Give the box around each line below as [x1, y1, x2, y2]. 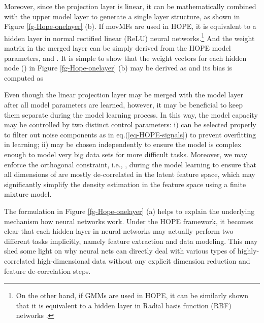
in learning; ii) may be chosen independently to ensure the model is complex [4, 139, 242, 150]
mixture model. [4, 189, 52, 199]
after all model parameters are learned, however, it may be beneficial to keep [4, 99, 243, 110]
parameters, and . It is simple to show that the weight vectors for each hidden [4, 52, 247, 63]
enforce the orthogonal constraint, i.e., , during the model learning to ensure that [4, 159, 257, 169]
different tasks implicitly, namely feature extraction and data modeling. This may [4, 235, 258, 246]
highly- [237, 245, 259, 256]
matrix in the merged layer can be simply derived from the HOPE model [4, 43, 231, 53]
